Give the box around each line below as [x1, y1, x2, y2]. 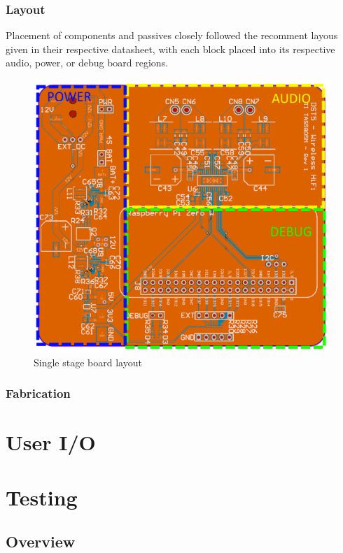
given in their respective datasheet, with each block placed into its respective [6, 41, 335, 56]
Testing [6, 482, 78, 511]
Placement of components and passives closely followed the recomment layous [6, 28, 338, 43]
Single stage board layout [34, 354, 142, 369]
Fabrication [6, 385, 71, 402]
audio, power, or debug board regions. [6, 55, 169, 70]
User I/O [6, 428, 96, 457]
